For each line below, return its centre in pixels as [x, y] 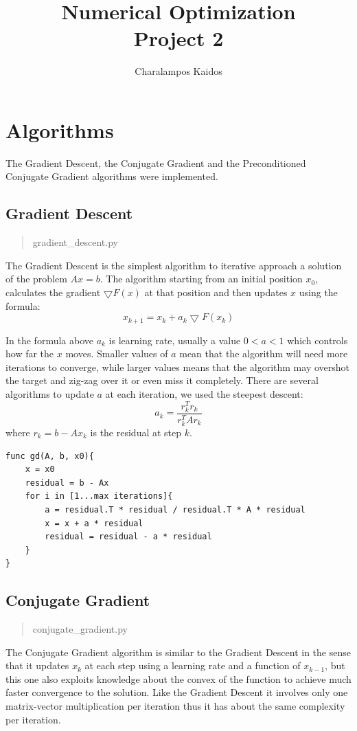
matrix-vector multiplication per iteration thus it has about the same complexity [175, 706]
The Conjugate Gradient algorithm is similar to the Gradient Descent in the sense [178, 652]
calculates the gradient [53, 292]
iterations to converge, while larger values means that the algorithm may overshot [178, 367]
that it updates [37, 665]
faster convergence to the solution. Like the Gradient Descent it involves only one [177, 692]
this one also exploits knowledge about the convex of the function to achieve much [178, 678]
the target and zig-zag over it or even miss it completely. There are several [162, 380]
